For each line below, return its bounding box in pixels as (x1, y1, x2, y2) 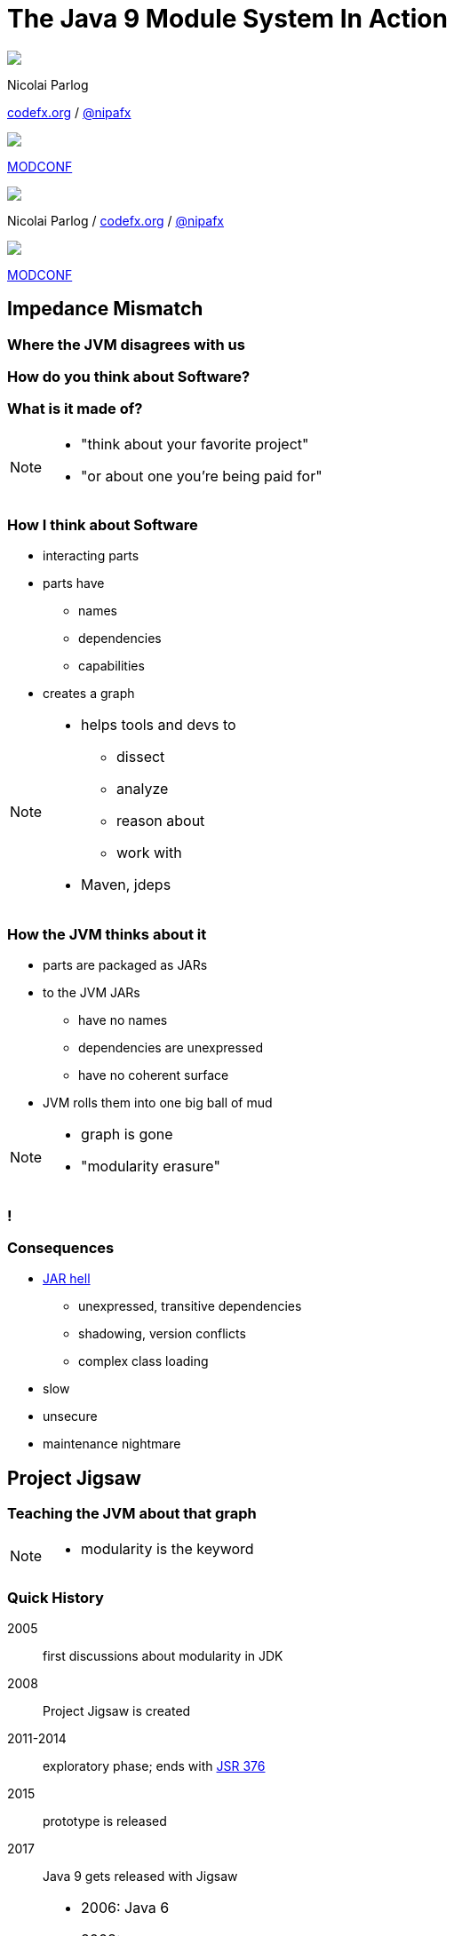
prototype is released (43, 1813, 167, 1829)
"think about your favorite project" (81, 434, 309, 453)
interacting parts (43, 548, 139, 564)
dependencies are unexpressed (78, 1040, 263, 1056)
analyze (116, 780, 169, 798)
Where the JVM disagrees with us (7, 335, 245, 353)
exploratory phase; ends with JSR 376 (43, 1758, 266, 1774)
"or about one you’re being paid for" (81, 466, 323, 485)
